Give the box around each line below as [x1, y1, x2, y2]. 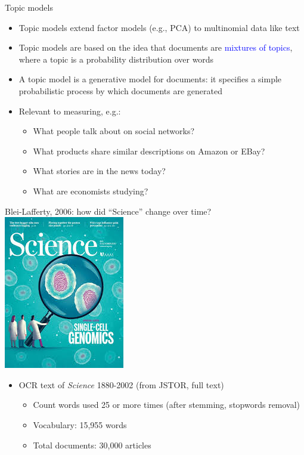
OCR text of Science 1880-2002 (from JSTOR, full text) [18, 378, 224, 391]
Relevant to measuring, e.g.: [18, 104, 121, 117]
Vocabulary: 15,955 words [33, 418, 127, 431]
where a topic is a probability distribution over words [18, 52, 214, 65]
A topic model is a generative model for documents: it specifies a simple [18, 73, 282, 85]
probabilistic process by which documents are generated [18, 84, 222, 97]
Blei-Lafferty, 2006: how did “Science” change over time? [5, 205, 212, 217]
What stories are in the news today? [33, 165, 166, 177]
